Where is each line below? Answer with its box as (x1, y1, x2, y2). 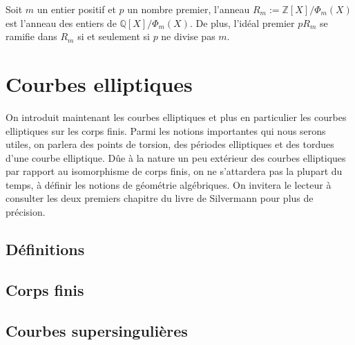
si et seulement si (77, 29, 150, 44)
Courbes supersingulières (6, 319, 188, 341)
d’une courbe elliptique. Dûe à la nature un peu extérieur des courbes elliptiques (6, 150, 346, 165)
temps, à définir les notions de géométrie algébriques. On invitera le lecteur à (6, 177, 332, 192)
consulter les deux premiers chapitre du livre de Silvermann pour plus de (6, 191, 314, 205)
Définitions (6, 239, 85, 260)
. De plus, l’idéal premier (189, 15, 295, 30)
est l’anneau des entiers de (6, 15, 117, 30)
